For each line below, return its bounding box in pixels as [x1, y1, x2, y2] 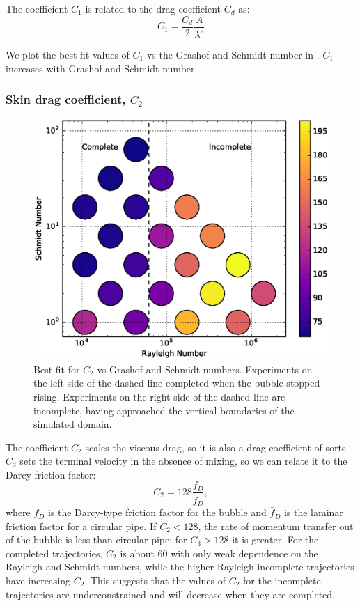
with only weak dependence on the [171, 545, 318, 560]
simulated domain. [33, 417, 112, 431]
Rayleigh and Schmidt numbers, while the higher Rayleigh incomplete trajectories [6, 559, 354, 574]
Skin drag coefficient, [6, 91, 126, 108]
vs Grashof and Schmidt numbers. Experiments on [97, 362, 313, 376]
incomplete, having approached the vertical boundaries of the [33, 403, 295, 417]
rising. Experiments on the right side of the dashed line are [33, 389, 285, 403]
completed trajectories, [6, 545, 103, 560]
